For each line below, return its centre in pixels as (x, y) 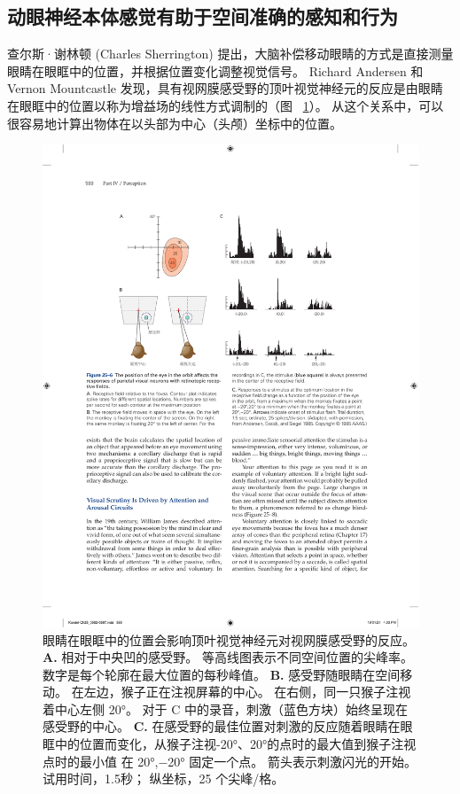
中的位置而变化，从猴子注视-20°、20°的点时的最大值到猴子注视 (235, 744)
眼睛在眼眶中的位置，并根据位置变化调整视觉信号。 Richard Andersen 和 (215, 70)
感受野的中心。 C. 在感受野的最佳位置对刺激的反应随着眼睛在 (222, 726)
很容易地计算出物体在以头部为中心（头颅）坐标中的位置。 (175, 123)
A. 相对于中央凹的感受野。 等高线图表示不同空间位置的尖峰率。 (228, 657)
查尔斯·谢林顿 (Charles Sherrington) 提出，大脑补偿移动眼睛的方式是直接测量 (230, 54)
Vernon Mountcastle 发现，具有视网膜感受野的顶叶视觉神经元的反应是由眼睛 (225, 88)
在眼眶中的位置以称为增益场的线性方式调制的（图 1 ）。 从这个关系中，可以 (226, 105)
